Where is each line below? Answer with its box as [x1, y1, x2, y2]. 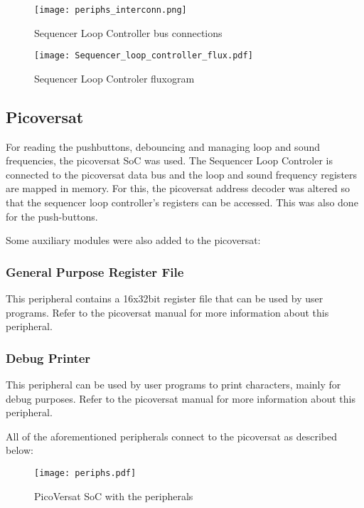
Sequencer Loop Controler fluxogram [34, 70, 195, 85]
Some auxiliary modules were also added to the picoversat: [6, 233, 261, 248]
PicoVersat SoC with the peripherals [34, 488, 193, 503]
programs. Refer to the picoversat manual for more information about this [6, 305, 329, 319]
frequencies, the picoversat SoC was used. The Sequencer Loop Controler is [6, 153, 333, 168]
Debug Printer [6, 349, 91, 366]
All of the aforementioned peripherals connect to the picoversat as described [6, 428, 337, 443]
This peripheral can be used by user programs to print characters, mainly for [6, 377, 341, 392]
